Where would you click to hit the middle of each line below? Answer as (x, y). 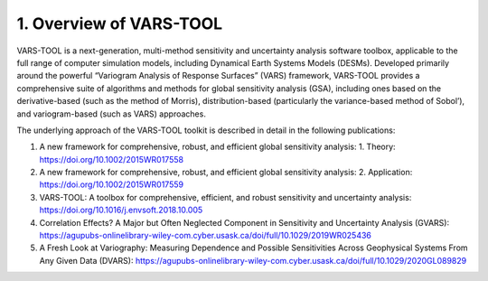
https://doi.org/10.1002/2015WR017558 (112, 159)
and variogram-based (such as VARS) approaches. (112, 114)
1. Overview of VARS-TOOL (120, 23)
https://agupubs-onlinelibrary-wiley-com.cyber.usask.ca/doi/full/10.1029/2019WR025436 (206, 236)
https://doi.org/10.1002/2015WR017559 (112, 184)
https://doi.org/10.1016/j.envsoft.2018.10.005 (121, 210)
